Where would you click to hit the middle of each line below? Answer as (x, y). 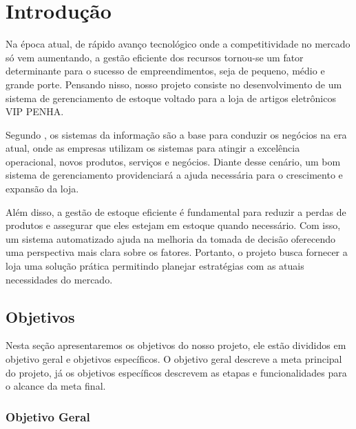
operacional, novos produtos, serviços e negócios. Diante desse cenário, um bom (173, 161)
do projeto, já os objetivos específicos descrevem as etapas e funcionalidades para (176, 372)
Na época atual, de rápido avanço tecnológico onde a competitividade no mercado (178, 44)
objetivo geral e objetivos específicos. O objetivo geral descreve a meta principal (174, 359)
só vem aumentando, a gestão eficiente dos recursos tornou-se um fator (155, 57)
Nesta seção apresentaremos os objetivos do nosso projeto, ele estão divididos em (176, 345)
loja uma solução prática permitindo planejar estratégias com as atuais (155, 266)
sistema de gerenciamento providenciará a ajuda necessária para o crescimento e (174, 175)
